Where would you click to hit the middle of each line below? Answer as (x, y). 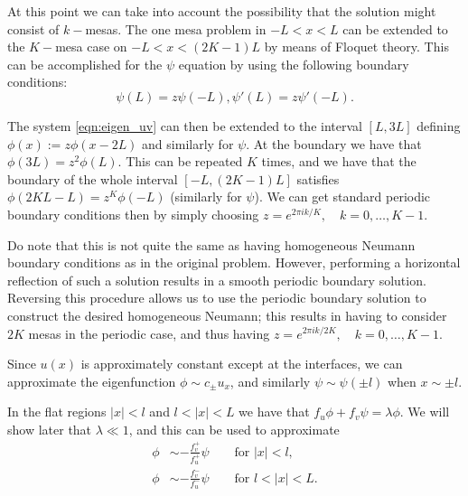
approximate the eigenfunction (92, 381)
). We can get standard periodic (342, 197)
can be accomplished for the (85, 64)
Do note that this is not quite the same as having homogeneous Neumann (211, 244)
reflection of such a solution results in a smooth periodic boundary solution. (217, 280)
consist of (33, 28)
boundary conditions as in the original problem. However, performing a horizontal (234, 262)
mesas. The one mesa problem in (176, 28)
